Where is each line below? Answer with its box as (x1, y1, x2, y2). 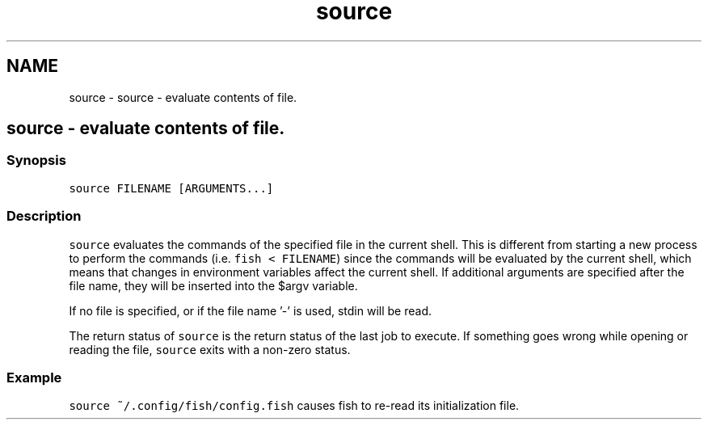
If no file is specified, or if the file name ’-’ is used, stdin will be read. (69, 303, 432, 318)
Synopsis (6, 152, 66, 169)
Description (6, 208, 82, 225)
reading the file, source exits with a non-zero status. (69, 342, 351, 356)
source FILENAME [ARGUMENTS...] (69, 181, 274, 195)
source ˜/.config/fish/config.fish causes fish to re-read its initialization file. (69, 399, 520, 413)
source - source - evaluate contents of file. (69, 90, 297, 104)
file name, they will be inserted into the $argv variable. (69, 278, 358, 293)
